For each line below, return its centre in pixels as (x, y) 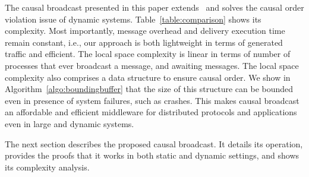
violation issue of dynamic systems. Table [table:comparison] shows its (133, 19)
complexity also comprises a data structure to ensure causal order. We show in (148, 77)
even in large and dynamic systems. (70, 123)
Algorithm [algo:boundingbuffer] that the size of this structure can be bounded (149, 89)
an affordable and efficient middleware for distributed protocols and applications (151, 112)
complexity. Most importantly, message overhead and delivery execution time (145, 31)
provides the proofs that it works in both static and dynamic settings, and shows (152, 155)
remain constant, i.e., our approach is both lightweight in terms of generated (144, 42)
